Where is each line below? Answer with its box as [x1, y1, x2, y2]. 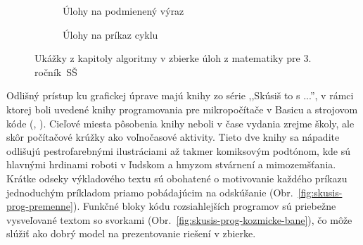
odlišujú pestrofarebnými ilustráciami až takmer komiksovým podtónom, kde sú [6, 143, 351, 158]
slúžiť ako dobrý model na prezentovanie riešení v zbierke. [6, 226, 256, 241]
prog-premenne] [6, 199, 73, 213]
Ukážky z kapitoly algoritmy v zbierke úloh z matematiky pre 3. [34, 51, 312, 65]
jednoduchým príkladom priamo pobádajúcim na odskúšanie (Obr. [6, 184, 293, 199]
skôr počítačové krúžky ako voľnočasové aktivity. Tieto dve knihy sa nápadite [6, 130, 340, 144]
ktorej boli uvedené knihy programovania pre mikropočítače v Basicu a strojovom [6, 101, 358, 116]
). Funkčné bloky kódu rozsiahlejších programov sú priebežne [72, 199, 336, 213]
